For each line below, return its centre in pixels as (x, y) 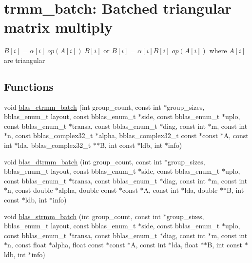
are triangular (25, 60)
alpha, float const (78, 245)
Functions (29, 86)
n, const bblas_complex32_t (50, 135)
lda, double (201, 190)
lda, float (185, 245)
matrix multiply (58, 27)
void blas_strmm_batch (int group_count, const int (82, 216)
